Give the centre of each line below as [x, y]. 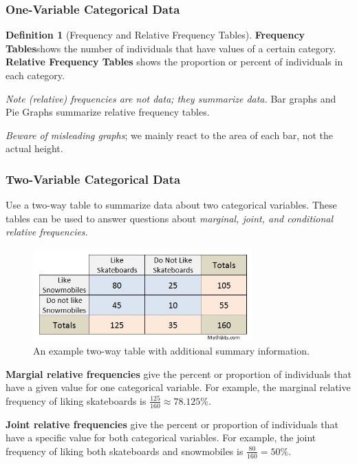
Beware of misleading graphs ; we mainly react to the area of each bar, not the [170, 135]
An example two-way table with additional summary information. [171, 351]
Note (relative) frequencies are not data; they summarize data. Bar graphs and [171, 98]
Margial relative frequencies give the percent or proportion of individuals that [178, 373]
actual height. [34, 148]
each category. [35, 75]
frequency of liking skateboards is [76, 400]
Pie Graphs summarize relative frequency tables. [108, 112]
